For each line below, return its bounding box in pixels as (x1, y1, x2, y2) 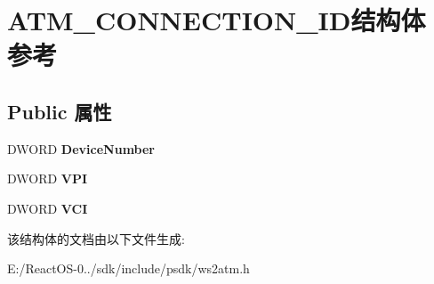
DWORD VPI (7, 169, 88, 188)
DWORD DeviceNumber (7, 139, 155, 158)
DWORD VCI (7, 199, 88, 217)
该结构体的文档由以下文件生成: (7, 229, 185, 247)
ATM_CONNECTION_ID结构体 (7, 2, 426, 38)
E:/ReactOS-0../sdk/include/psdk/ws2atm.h (7, 259, 250, 278)
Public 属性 (7, 97, 112, 125)
